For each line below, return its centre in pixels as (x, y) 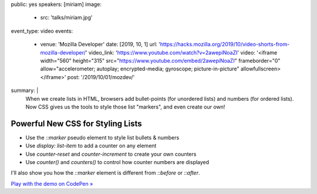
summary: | (25, 90)
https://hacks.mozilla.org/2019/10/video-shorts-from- (225, 45)
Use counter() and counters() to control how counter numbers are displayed (117, 162)
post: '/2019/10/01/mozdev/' (101, 77)
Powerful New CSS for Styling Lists (76, 123)
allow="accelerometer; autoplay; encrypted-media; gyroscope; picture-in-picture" (140, 69)
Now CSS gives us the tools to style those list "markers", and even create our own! (125, 107)
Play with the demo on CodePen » (52, 183)
